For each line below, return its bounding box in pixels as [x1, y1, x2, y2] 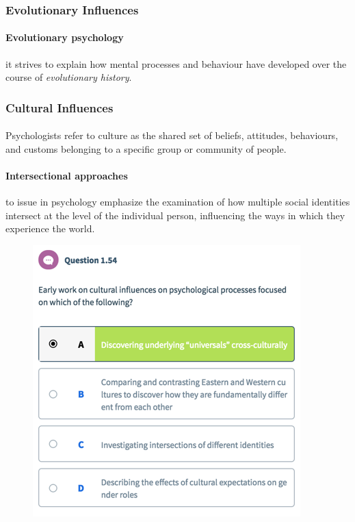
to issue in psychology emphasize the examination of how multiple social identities [5, 195, 350, 209]
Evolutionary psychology [5, 30, 124, 45]
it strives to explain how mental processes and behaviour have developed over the [5, 56, 347, 71]
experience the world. [5, 221, 95, 236]
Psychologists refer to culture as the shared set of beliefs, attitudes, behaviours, [5, 128, 339, 142]
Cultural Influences [5, 99, 114, 116]
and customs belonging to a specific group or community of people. [5, 141, 287, 156]
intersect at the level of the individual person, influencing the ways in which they [5, 208, 345, 222]
